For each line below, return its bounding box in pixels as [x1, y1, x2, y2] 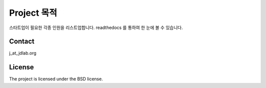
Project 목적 [9, 7, 58, 18]
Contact [9, 37, 34, 46]
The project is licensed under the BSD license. [9, 76, 103, 82]
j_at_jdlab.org [9, 50, 36, 56]
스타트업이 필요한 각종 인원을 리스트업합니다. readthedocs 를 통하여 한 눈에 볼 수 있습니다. [9, 25, 183, 30]
